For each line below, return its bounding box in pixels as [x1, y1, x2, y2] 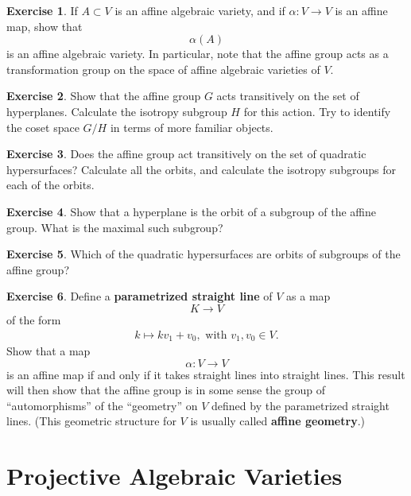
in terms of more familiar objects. [110, 118, 273, 135]
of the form [6, 311, 61, 327]
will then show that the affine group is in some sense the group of [6, 382, 325, 398]
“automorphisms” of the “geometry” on [6, 397, 198, 413]
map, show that [6, 17, 83, 34]
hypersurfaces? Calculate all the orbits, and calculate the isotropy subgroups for [6, 161, 396, 177]
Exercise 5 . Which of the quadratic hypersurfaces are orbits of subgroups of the [6, 246, 401, 262]
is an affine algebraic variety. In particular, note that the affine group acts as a [6, 45, 389, 62]
